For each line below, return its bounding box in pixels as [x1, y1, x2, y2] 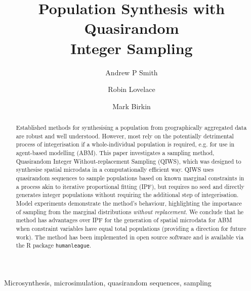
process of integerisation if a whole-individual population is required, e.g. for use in [16, 140, 235, 149]
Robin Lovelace [108, 84, 155, 94]
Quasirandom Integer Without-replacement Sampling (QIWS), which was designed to [16, 157, 241, 165]
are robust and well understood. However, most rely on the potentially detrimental [16, 131, 234, 140]
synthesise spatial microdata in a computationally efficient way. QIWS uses [16, 165, 214, 174]
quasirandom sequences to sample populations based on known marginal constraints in [16, 174, 244, 182]
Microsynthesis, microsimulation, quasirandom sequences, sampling [4, 277, 212, 288]
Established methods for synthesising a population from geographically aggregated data [16, 123, 247, 132]
